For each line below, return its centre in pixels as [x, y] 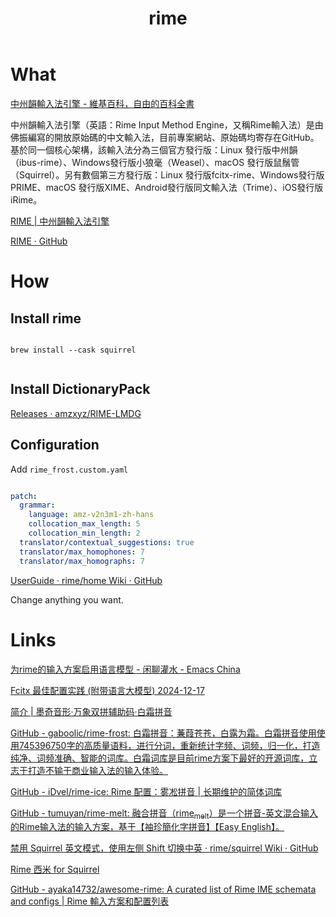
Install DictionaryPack [80, 389]
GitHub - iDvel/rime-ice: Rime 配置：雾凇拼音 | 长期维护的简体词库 [146, 791]
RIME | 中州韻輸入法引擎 [60, 221]
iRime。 [26, 199]
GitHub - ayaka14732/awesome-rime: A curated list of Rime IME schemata [163, 889]
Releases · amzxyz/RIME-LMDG [76, 413]
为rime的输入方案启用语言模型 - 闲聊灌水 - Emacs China [125, 669]
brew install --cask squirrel [73, 350]
